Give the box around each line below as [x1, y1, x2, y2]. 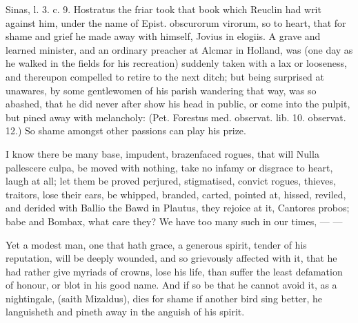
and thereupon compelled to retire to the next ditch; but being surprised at [6, 69, 324, 83]
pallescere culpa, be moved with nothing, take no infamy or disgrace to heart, [6, 160, 333, 174]
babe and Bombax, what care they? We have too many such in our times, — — [6, 213, 343, 228]
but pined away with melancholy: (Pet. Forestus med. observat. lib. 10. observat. [6, 110, 346, 124]
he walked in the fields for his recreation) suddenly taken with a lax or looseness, [6, 56, 347, 70]
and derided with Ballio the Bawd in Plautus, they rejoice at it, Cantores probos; [6, 200, 350, 215]
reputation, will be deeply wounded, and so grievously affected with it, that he [6, 251, 337, 265]
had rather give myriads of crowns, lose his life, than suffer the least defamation [6, 264, 343, 278]
